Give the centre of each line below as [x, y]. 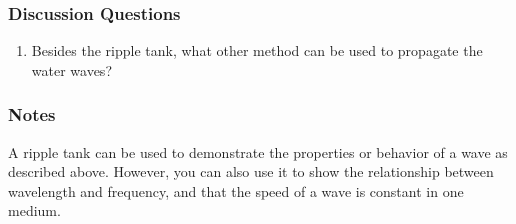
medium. [34, 210]
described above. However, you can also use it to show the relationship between [251, 171]
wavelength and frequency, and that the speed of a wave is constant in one [236, 190]
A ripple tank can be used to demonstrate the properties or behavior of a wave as [258, 151]
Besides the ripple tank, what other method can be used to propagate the [257, 50]
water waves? [71, 69]
